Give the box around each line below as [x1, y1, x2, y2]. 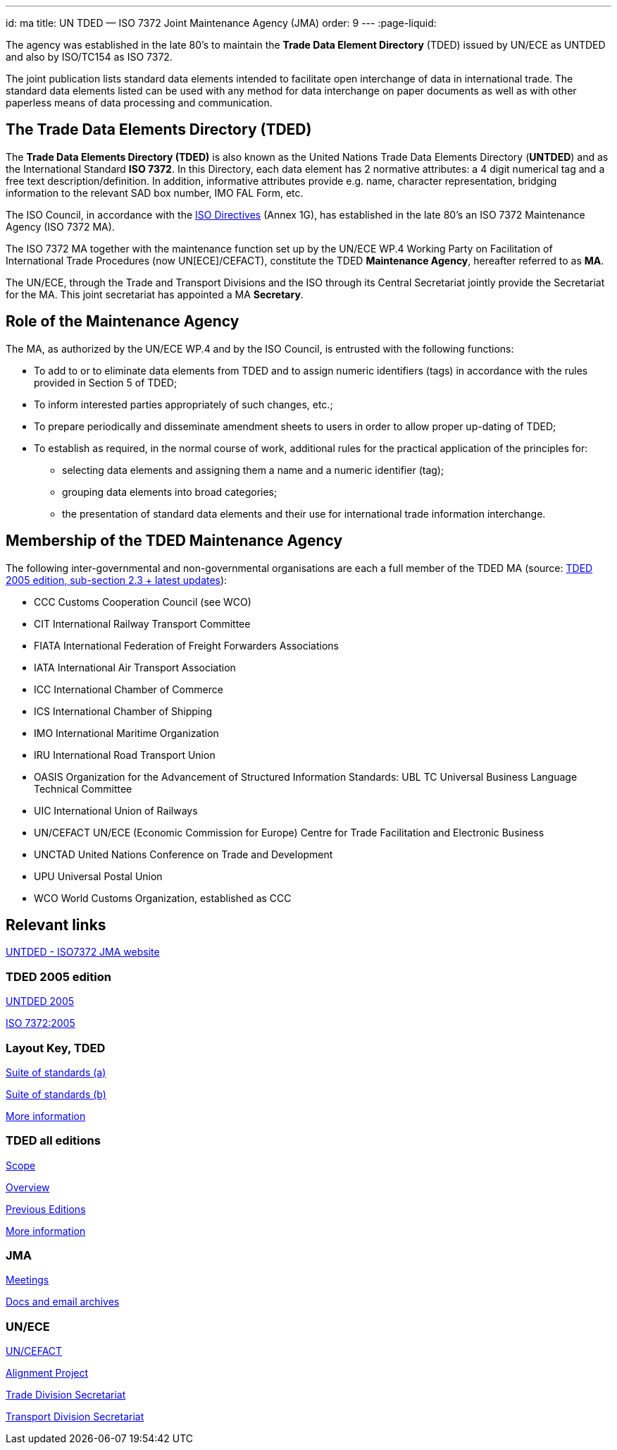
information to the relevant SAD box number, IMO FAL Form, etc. [6, 186, 304, 199]
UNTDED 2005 [6, 995, 75, 1008]
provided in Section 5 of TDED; [34, 376, 177, 389]
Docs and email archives [6, 1296, 120, 1308]
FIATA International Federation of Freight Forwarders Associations [34, 639, 339, 652]
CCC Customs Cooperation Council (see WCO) [34, 595, 251, 608]
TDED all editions [6, 1133, 101, 1148]
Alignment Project [6, 1367, 89, 1379]
